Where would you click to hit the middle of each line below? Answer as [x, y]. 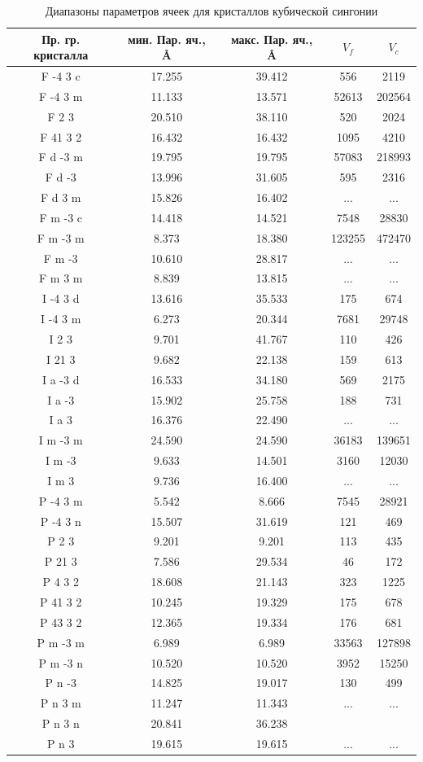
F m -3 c [61, 217]
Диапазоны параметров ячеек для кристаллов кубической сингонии [211, 11]
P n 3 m [61, 703]
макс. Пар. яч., [272, 39]
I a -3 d [61, 379]
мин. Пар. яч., [167, 39]
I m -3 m [61, 440]
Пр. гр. [61, 39]
